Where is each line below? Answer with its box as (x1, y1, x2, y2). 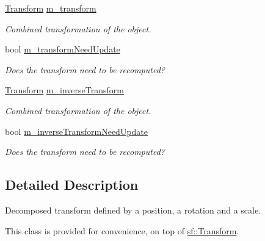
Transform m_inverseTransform (5, 84, 124, 96)
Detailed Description (5, 175, 139, 194)
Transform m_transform (5, 2, 96, 14)
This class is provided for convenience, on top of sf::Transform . (5, 224, 239, 237)
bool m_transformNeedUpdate (5, 43, 120, 56)
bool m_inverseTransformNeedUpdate (5, 124, 148, 137)
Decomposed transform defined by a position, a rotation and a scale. (5, 203, 261, 216)
